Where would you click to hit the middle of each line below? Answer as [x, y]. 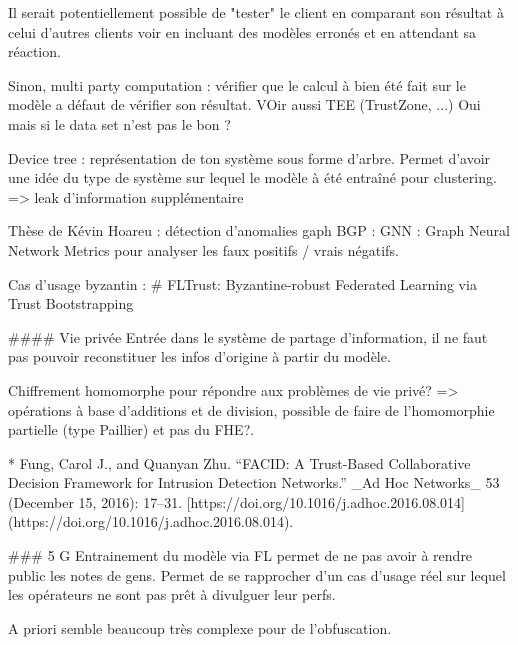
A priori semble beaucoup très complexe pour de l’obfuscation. [200, 627]
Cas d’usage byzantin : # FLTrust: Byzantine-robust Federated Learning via [242, 283]
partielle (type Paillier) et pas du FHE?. [131, 429]
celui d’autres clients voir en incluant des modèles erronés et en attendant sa [242, 31]
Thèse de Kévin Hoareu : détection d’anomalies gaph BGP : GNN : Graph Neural [259, 230]
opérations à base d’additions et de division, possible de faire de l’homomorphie [251, 409]
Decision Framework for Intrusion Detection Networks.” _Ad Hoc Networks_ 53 [254, 482]
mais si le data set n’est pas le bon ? [119, 123]
